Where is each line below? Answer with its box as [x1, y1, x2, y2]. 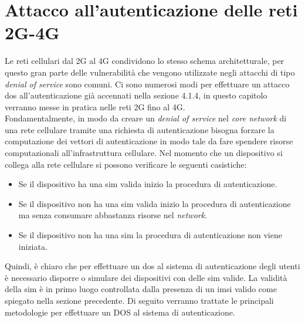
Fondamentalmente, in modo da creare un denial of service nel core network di [5, 112, 287, 124]
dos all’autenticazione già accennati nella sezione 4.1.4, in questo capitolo [5, 89, 267, 101]
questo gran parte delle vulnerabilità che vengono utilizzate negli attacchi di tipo [5, 66, 295, 78]
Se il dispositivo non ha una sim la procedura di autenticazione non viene [18, 229, 282, 241]
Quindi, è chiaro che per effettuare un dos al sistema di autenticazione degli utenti [5, 260, 300, 272]
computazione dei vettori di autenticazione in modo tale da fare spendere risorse [5, 135, 293, 147]
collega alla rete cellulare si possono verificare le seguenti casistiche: [5, 158, 247, 170]
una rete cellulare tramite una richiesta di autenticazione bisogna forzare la [5, 123, 274, 135]
